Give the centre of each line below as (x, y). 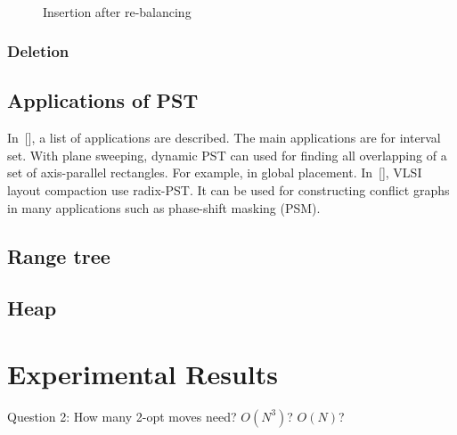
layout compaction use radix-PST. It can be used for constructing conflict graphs (228, 190)
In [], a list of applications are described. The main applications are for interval (224, 138)
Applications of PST (103, 100)
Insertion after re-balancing (117, 11)
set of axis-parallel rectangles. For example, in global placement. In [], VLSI (215, 172)
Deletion (38, 51)
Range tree (59, 255)
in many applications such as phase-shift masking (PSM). (164, 207)
